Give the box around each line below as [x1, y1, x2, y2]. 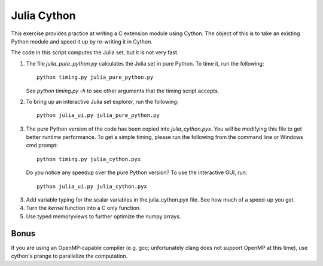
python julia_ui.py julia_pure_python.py [36, 112, 160, 119]
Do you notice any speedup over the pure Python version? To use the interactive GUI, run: [26, 169, 248, 176]
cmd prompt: [26, 142, 58, 149]
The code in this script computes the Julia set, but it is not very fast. [11, 49, 179, 56]
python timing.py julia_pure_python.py [36, 74, 154, 81]
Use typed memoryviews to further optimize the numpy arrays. [26, 212, 181, 220]
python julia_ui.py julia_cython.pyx [36, 183, 148, 190]
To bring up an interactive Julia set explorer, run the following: [26, 98, 179, 105]
